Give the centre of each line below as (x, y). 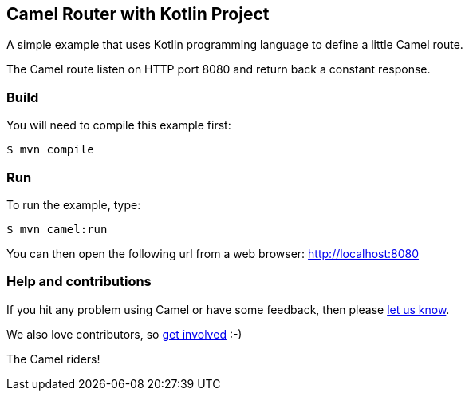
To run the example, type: (74, 204)
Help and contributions (79, 282)
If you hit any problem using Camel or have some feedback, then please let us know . (228, 309)
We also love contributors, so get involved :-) (124, 334)
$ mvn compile (50, 150)
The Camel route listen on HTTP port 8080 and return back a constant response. (219, 69)
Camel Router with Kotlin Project (138, 14)
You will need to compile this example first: (119, 125)
